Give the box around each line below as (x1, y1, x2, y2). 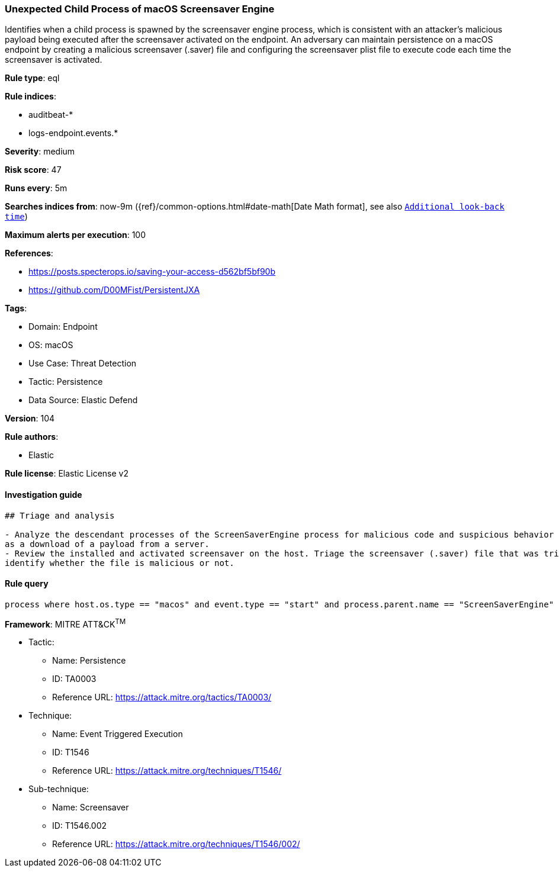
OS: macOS (28, 340, 73, 350)
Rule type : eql (5, 73, 60, 83)
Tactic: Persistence (28, 377, 103, 387)
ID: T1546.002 (52, 820, 107, 831)
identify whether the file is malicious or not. (5, 558, 234, 568)
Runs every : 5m (5, 183, 68, 194)
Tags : (5, 303, 27, 314)
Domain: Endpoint (28, 321, 98, 332)
